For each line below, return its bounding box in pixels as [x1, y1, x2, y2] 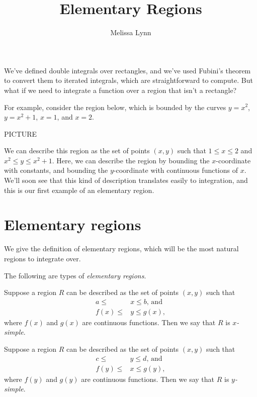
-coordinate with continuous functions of [113, 165, 238, 175]
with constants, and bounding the [4, 165, 108, 175]
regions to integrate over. [4, 253, 81, 263]
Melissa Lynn [110, 27, 151, 38]
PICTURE [4, 128, 37, 139]
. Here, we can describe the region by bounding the [52, 155, 210, 165]
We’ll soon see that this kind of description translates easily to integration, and [4, 175, 248, 185]
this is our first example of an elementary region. [4, 184, 154, 195]
